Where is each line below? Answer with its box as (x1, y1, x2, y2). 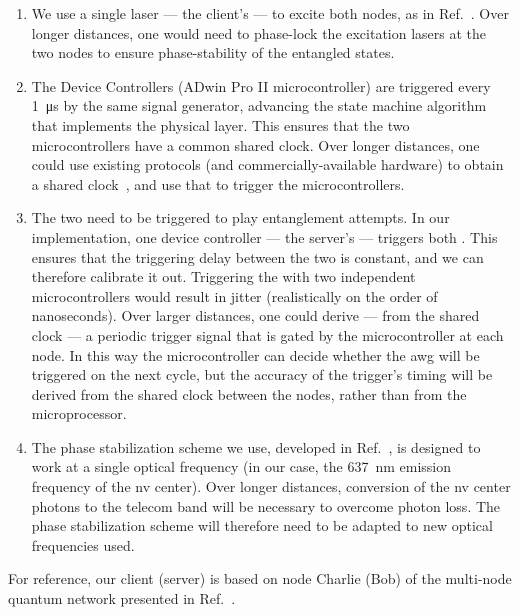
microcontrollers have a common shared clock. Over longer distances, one (31, 134, 480, 155)
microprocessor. (31, 403, 127, 424)
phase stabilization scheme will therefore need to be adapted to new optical (31, 515, 493, 536)
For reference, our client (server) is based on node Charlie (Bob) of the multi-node (8, 568, 512, 589)
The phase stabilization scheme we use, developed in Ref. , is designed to (31, 436, 481, 457)
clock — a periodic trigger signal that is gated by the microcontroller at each (31, 324, 504, 345)
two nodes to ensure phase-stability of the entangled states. (31, 42, 395, 63)
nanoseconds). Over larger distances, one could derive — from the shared (31, 305, 480, 326)
